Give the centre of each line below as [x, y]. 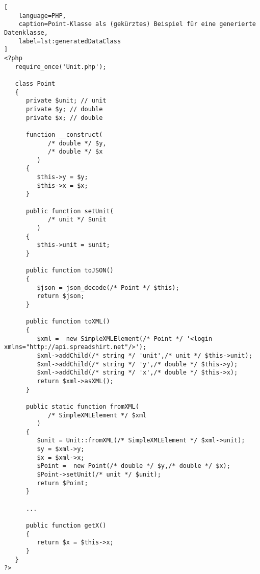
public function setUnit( [70, 211]
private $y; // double [64, 109]
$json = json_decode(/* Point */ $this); [108, 288]
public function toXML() [68, 322]
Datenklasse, [26, 32]
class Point [35, 83]
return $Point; [62, 483]
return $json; [61, 296]
